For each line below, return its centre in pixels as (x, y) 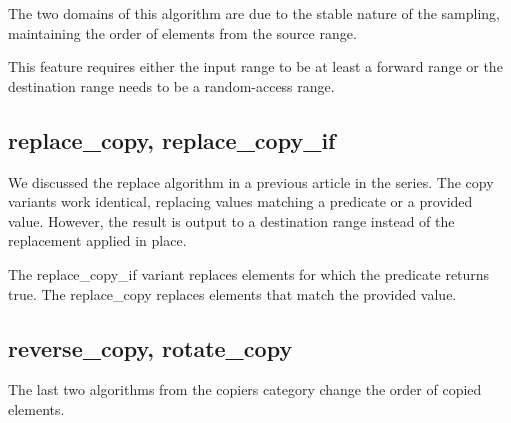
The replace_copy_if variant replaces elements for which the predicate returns (249, 273)
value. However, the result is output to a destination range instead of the (231, 220)
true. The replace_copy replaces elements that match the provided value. (232, 293)
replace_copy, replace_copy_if (172, 139)
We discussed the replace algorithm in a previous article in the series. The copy (251, 181)
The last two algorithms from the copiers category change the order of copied (245, 389)
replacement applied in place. (97, 240)
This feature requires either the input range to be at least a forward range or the (255, 66)
